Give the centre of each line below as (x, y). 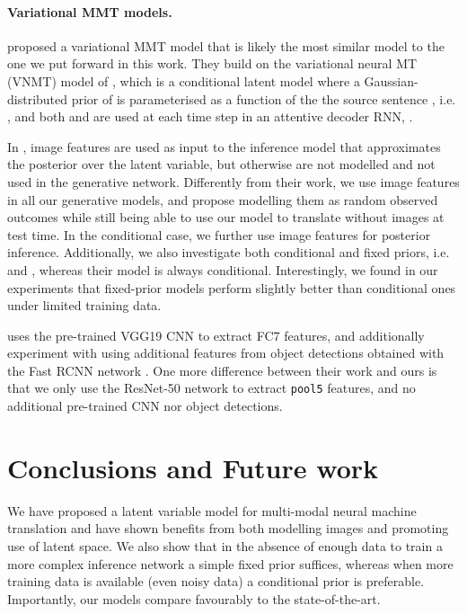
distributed (38, 98)
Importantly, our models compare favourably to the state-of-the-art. (194, 598)
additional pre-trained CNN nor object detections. (145, 406)
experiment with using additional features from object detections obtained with (226, 353)
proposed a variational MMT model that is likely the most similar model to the (226, 45)
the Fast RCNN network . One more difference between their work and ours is (222, 370)
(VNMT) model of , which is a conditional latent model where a (184, 80)
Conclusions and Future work (193, 467)
